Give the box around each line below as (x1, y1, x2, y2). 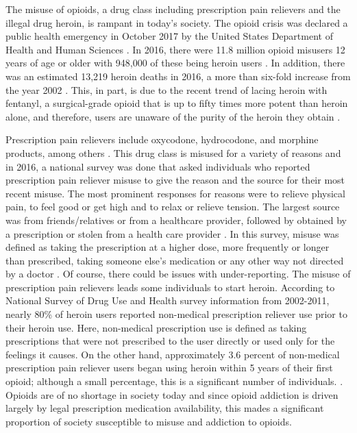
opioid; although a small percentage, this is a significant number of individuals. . (5, 374, 343, 388)
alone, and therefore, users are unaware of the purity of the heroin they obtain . (5, 109, 341, 123)
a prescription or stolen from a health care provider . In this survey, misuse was (5, 226, 339, 240)
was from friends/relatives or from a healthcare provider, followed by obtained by (5, 212, 347, 227)
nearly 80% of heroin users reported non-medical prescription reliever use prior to (5, 307, 347, 321)
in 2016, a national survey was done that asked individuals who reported (5, 159, 310, 173)
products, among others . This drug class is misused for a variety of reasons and (5, 145, 341, 160)
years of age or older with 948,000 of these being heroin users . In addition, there (5, 55, 345, 70)
